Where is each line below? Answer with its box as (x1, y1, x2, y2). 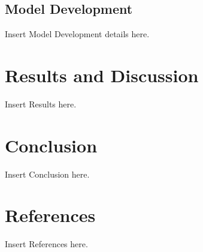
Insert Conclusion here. (5, 167, 90, 180)
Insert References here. (5, 238, 88, 250)
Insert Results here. (5, 97, 77, 110)
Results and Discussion (5, 62, 199, 87)
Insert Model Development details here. (5, 28, 150, 40)
